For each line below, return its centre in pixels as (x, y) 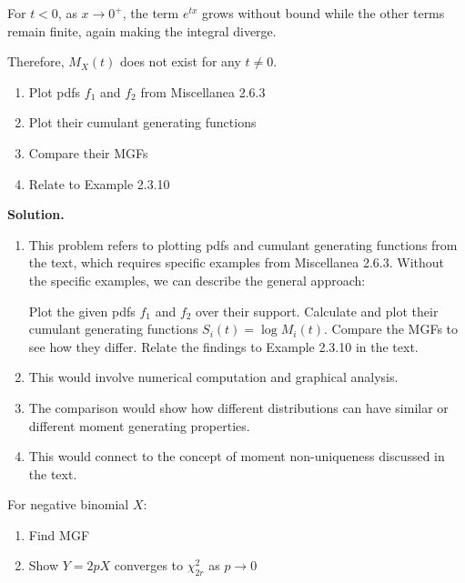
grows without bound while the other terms (323, 13)
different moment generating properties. (139, 425)
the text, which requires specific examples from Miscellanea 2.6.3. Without (236, 262)
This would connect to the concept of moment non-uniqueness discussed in (237, 456)
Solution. (36, 214)
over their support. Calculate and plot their (317, 311)
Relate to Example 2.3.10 (99, 183)
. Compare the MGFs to (391, 329)
